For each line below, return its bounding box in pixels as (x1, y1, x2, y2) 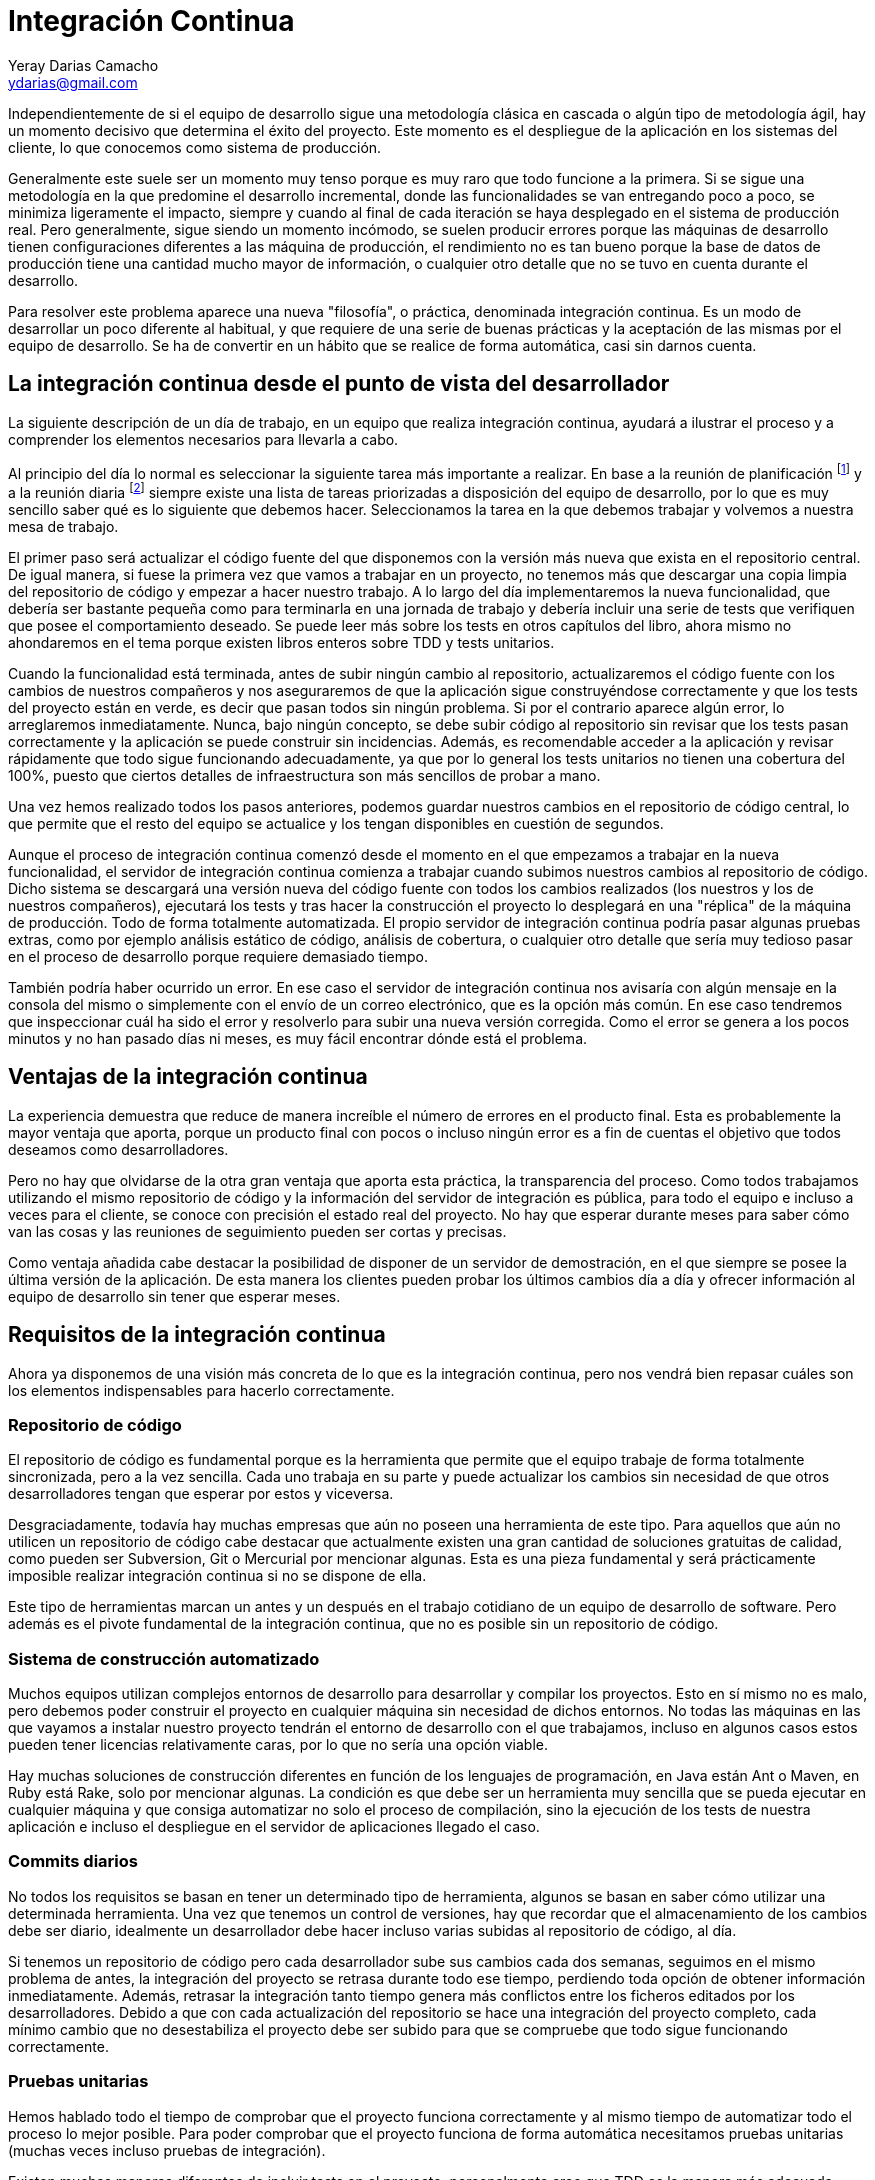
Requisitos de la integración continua (8, 1322, 386, 1348)
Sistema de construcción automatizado (8, 1648, 320, 1669)
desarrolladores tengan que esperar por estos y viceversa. (8, 1485, 394, 1503)
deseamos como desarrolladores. (8, 1140, 229, 1158)
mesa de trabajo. (8, 517, 119, 535)
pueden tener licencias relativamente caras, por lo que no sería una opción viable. (8, 1736, 548, 1754)
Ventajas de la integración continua (8, 1064, 368, 1090)
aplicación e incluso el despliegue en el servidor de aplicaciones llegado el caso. (8, 1818, 540, 1836)
